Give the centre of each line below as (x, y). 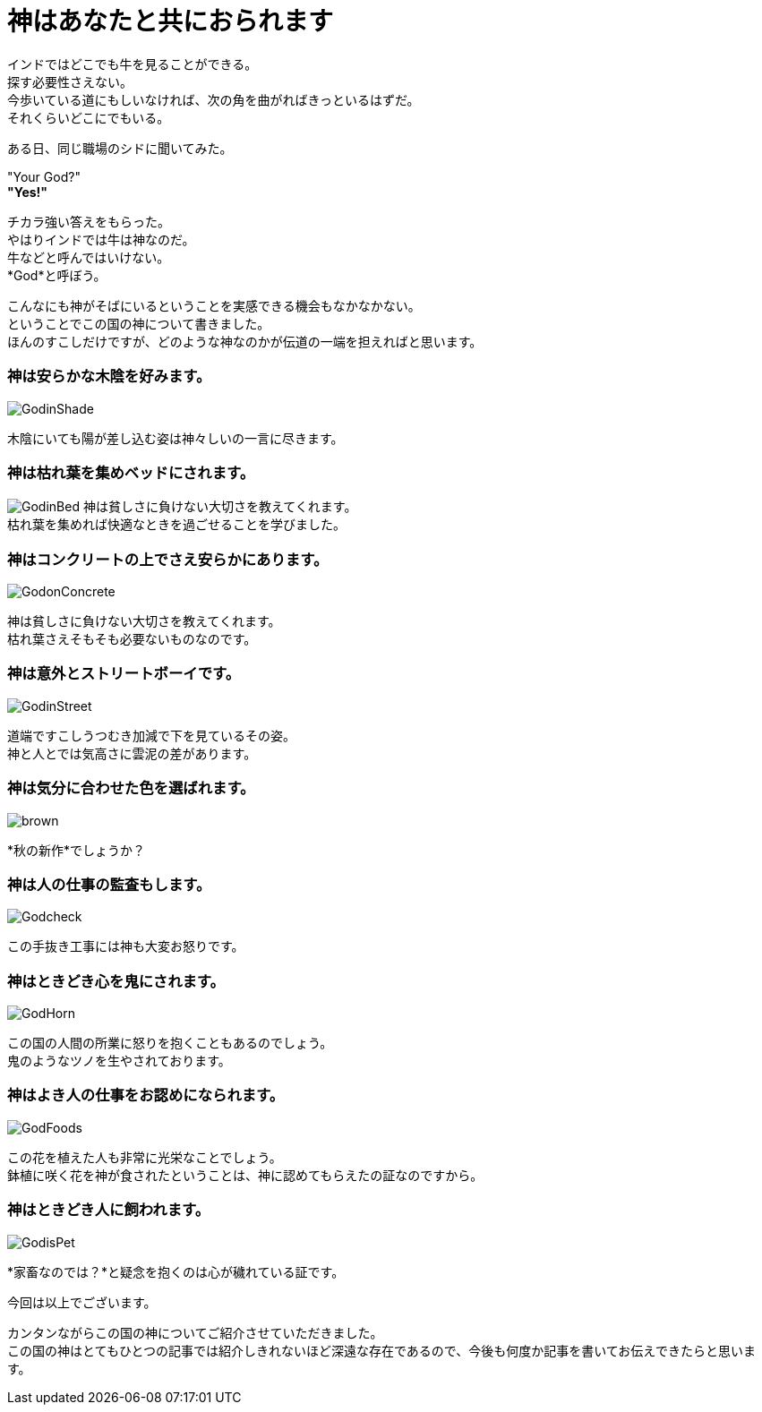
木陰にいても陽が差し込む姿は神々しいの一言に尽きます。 (176, 438)
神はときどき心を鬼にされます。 (116, 981)
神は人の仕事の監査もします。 (109, 884)
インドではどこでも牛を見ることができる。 (133, 64)
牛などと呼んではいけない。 (89, 257)
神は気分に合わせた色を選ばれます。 (131, 788)
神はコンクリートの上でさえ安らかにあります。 (168, 559)
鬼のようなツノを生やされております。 (119, 1061)
